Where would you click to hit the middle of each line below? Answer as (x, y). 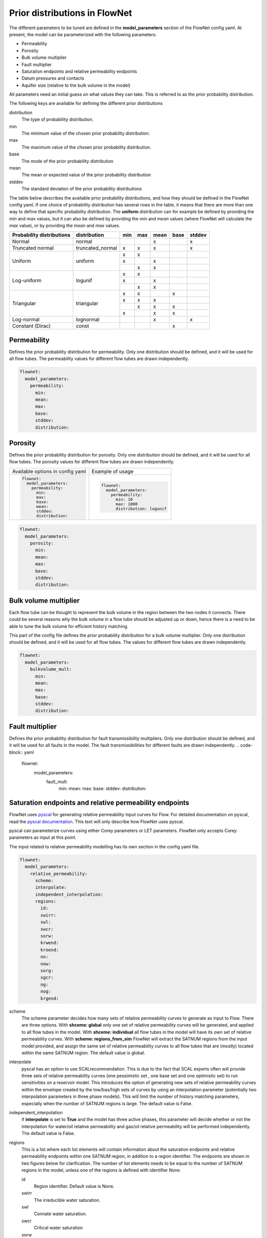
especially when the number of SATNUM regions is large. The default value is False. (107, 1103)
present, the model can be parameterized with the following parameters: (83, 34)
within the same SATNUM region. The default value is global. (83, 1053)
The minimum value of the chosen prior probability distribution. (86, 133)
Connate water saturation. (60, 1214)
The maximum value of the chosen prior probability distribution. (86, 147)
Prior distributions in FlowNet (71, 13)
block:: (16, 752)
